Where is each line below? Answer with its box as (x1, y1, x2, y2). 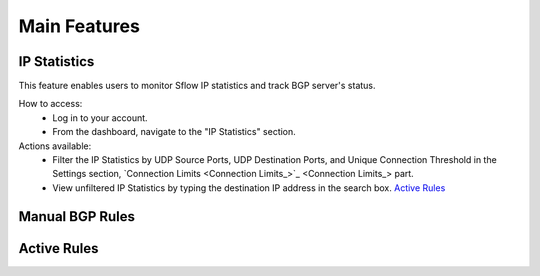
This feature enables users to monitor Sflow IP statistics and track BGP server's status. (18, 80, 376, 92)
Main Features (18, 15, 140, 37)
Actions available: (18, 140, 92, 152)
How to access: (18, 98, 83, 110)
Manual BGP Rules (18, 208, 135, 225)
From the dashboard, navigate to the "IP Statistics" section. (52, 126, 297, 138)
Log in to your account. (52, 111, 149, 124)
